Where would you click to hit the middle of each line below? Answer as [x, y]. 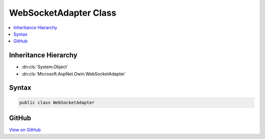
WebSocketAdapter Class [63, 13]
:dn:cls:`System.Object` [45, 67]
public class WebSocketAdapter [57, 102]
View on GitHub [25, 130]
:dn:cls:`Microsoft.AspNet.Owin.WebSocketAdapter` [74, 74]
